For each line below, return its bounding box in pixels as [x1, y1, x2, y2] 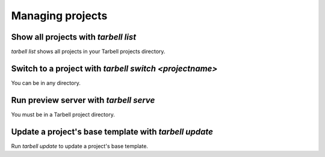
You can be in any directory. [11, 79, 81, 87]
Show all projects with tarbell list [11, 32, 137, 42]
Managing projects [11, 9, 108, 22]
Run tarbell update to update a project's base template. [11, 142, 149, 150]
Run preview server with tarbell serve [11, 95, 155, 105]
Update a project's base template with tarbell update [11, 126, 214, 137]
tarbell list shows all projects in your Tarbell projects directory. [11, 48, 166, 55]
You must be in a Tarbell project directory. [11, 111, 116, 118]
